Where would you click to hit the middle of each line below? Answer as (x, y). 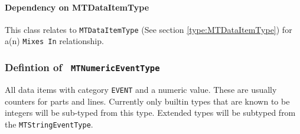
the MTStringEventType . (49, 124)
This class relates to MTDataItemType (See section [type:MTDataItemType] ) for (149, 29)
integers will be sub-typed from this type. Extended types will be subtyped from (150, 113)
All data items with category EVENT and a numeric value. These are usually (141, 89)
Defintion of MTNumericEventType (82, 67)
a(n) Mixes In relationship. (54, 41)
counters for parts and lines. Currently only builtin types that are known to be (147, 101)
